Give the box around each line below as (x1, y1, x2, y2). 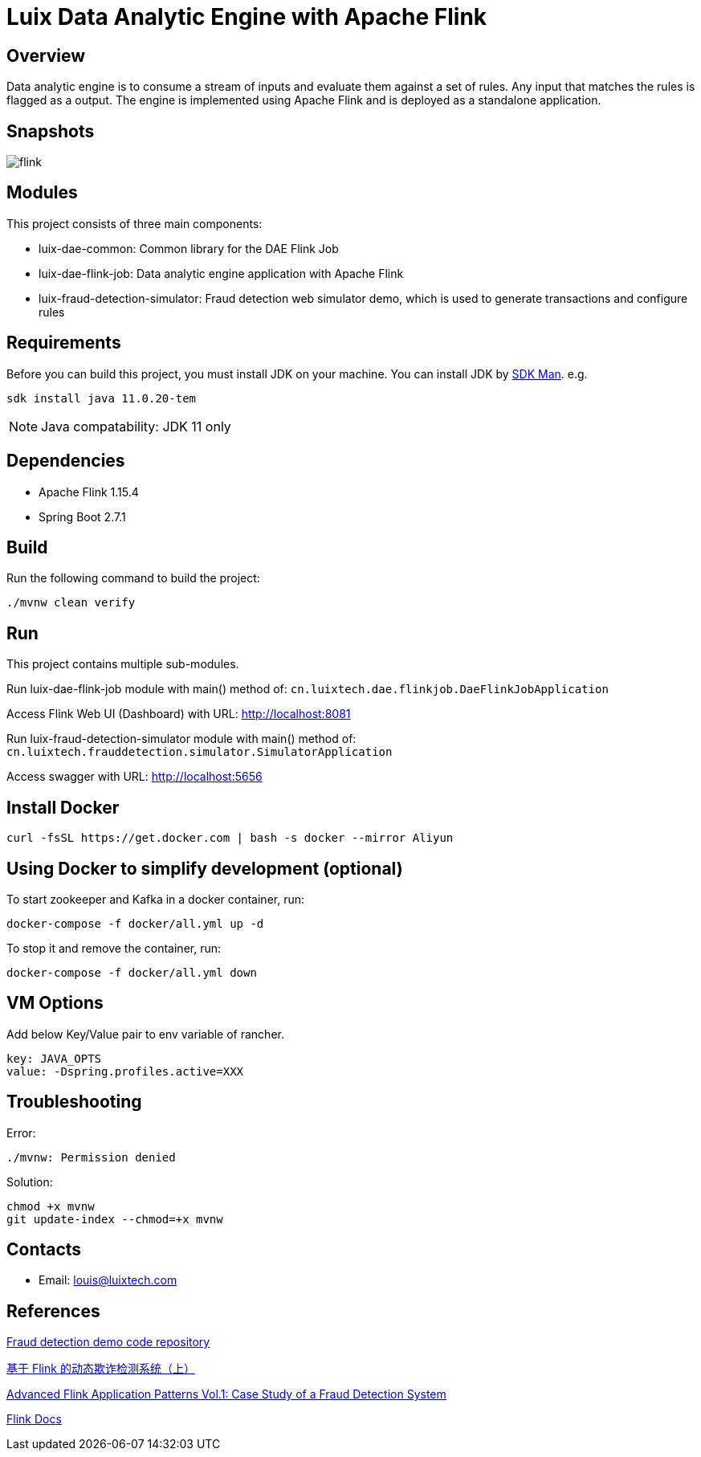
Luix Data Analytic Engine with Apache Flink (6, 3, 487, 31)
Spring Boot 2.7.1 (39, 509, 126, 524)
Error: (6, 1125, 36, 1140)
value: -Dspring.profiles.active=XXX (6, 1064, 244, 1078)
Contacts (6, 1239, 82, 1260)
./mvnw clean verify (6, 596, 136, 610)
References (6, 1300, 100, 1321)
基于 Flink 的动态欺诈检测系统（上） (6, 1361, 195, 1376)
